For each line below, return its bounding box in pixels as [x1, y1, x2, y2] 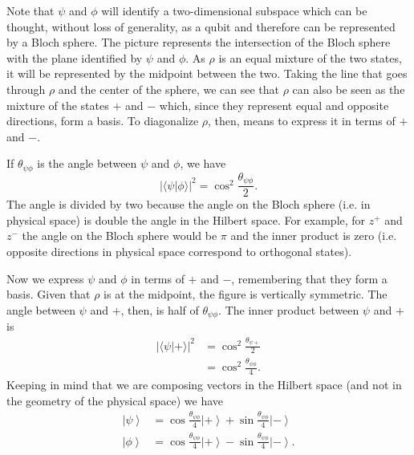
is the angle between [37, 155, 137, 172]
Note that [6, 2, 55, 18]
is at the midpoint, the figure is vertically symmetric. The [103, 286, 388, 303]
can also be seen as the [292, 80, 405, 97]
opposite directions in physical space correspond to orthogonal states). [6, 243, 352, 260]
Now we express [6, 270, 84, 286]
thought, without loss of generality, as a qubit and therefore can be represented [6, 18, 396, 35]
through [6, 80, 46, 97]
